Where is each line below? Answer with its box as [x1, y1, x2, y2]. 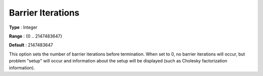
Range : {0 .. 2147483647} [9, 33, 63, 39]
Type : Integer [9, 24, 38, 30]
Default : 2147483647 [9, 42, 54, 48]
